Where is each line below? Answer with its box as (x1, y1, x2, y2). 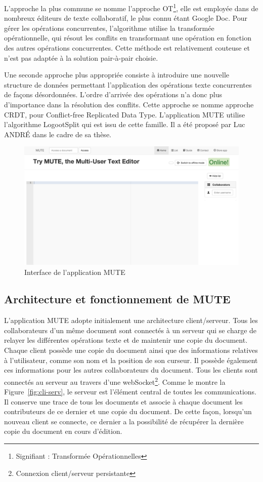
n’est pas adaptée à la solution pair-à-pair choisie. (4, 52, 158, 63)
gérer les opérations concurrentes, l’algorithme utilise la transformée (4, 22, 214, 33)
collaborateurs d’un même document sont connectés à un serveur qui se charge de (4, 325, 257, 335)
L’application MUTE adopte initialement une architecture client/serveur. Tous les (4, 315, 258, 326)
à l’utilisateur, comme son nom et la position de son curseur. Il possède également (4, 354, 258, 365)
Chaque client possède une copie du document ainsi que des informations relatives (4, 345, 258, 355)
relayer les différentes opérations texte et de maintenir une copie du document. (4, 335, 248, 345)
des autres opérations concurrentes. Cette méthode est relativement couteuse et (4, 43, 250, 53)
